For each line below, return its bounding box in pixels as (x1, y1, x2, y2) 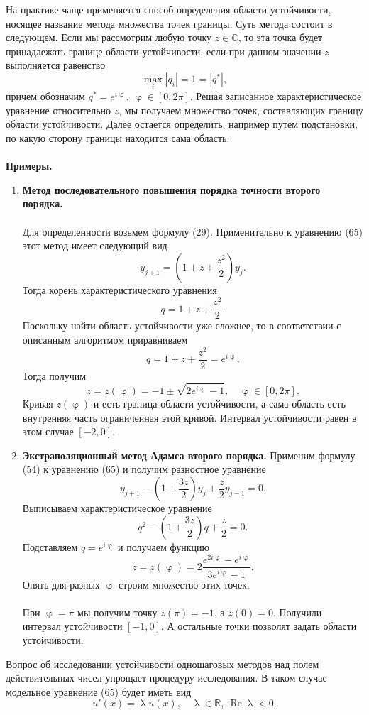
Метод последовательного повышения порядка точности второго (22, 182, 321, 197)
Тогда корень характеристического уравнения (22, 282, 217, 297)
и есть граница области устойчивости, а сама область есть (93, 396, 346, 411)
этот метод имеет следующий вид (22, 238, 167, 253)
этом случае (22, 424, 74, 439)
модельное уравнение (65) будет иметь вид (6, 684, 192, 699)
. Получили (272, 604, 322, 619)
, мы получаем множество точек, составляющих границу (119, 102, 363, 117)
